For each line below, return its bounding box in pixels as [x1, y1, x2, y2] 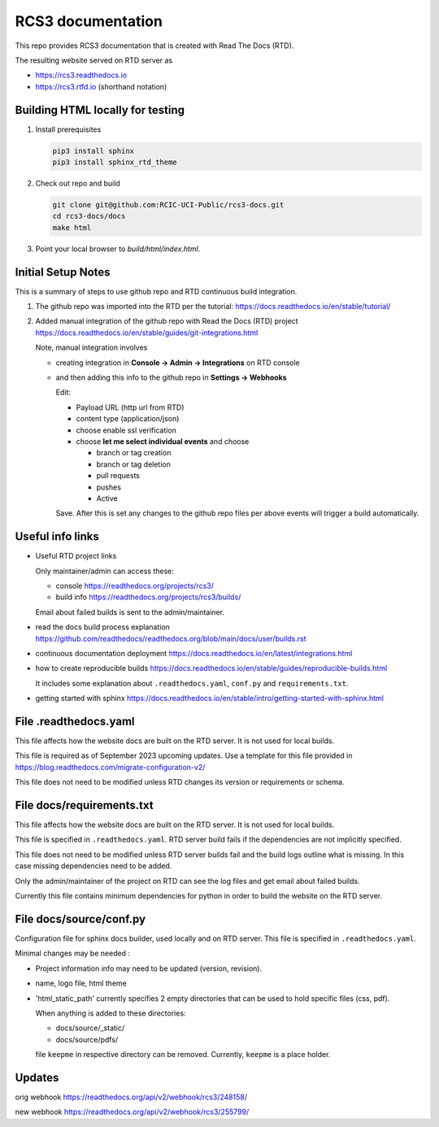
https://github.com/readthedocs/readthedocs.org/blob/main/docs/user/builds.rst [35, 633, 306, 643]
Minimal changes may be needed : [15, 948, 130, 959]
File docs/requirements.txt [15, 798, 154, 812]
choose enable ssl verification [76, 425, 176, 435]
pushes [96, 482, 122, 492]
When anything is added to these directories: [35, 1008, 186, 1018]
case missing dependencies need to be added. [15, 861, 172, 871]
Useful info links [15, 529, 99, 544]
